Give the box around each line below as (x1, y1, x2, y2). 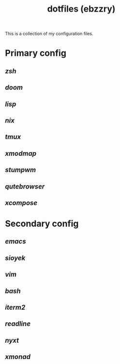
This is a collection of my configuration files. (5, 31, 93, 37)
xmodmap (5, 149, 37, 158)
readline (5, 320, 30, 328)
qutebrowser (5, 182, 45, 190)
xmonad (5, 353, 30, 361)
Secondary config (5, 218, 79, 229)
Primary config (5, 47, 67, 59)
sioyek (5, 253, 26, 262)
